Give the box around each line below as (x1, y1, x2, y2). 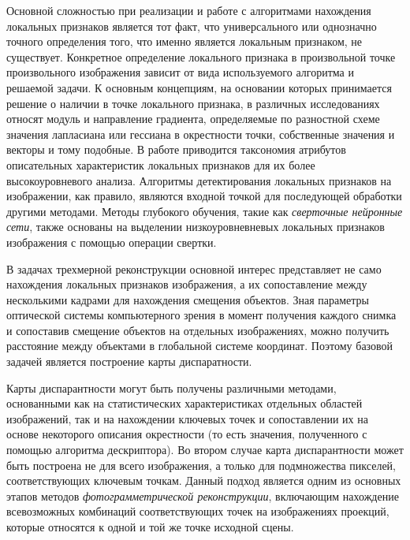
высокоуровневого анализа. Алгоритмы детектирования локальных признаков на (6, 172, 392, 188)
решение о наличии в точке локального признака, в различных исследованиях (6, 95, 380, 111)
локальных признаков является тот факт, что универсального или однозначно (6, 17, 377, 34)
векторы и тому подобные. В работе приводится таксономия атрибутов (6, 141, 346, 158)
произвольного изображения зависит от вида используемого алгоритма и (6, 64, 354, 80)
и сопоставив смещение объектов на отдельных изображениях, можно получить (6, 322, 389, 338)
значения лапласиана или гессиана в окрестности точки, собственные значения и (6, 125, 395, 142)
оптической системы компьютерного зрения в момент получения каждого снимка (6, 307, 397, 323)
